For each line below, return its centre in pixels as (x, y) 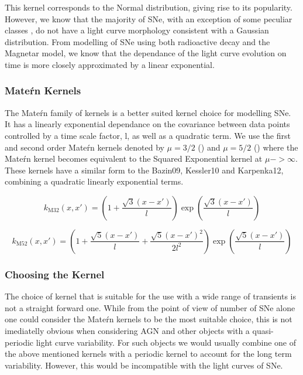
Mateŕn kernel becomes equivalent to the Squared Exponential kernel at (134, 158)
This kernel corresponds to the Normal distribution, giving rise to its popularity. (149, 7)
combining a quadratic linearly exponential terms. (94, 181)
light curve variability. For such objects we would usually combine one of (166, 342)
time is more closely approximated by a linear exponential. (110, 64)
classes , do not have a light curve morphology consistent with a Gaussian (137, 30)
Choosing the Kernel (55, 274)
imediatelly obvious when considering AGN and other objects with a (127, 330)
